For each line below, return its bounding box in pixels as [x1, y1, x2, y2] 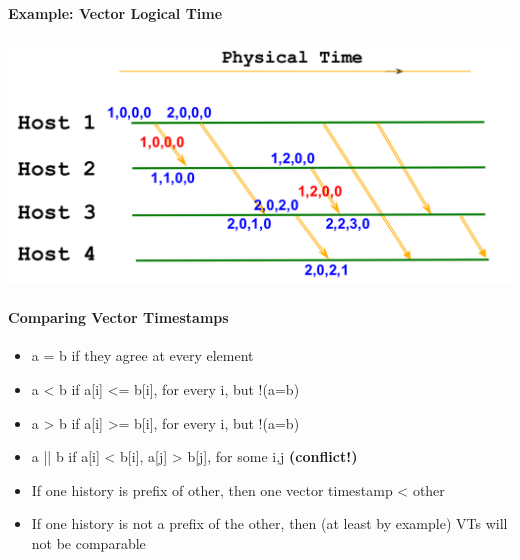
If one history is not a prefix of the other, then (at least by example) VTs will [31, 513, 508, 534]
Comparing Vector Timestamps [8, 307, 229, 328]
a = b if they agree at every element [31, 345, 254, 366]
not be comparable [31, 532, 146, 553]
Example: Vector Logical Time [8, 2, 223, 23]
